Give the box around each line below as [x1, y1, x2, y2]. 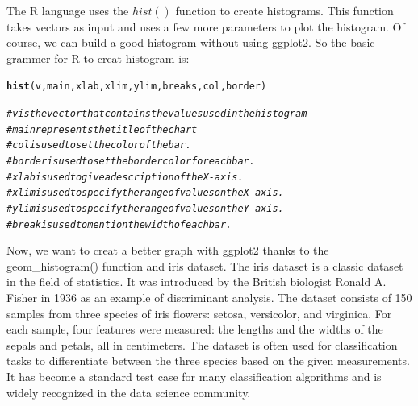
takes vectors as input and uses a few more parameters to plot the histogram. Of [6, 18, 405, 35]
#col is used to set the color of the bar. [6, 139, 192, 151]
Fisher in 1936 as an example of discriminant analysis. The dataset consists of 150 [6, 289, 412, 306]
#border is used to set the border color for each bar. [6, 155, 255, 167]
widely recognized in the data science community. [6, 383, 251, 400]
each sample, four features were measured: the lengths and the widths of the [6, 321, 383, 338]
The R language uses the [6, 2, 129, 19]
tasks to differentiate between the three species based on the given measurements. [6, 352, 410, 369]
